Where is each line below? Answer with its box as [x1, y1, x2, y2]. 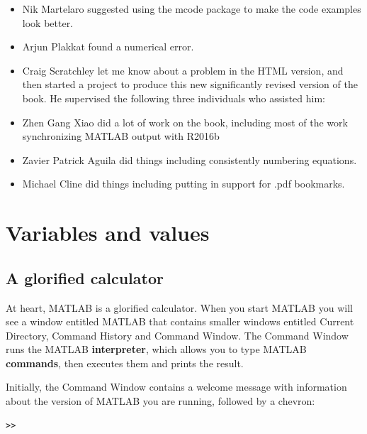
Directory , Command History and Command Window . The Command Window [6, 327, 349, 342]
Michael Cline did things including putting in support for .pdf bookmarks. [22, 176, 345, 191]
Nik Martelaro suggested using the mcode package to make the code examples [22, 1, 361, 16]
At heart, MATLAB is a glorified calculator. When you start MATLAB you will [6, 300, 353, 315]
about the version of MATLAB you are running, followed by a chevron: [6, 394, 315, 408]
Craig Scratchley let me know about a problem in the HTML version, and [22, 63, 344, 77]
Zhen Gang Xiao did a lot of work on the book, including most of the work [22, 114, 348, 129]
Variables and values [6, 218, 210, 247]
